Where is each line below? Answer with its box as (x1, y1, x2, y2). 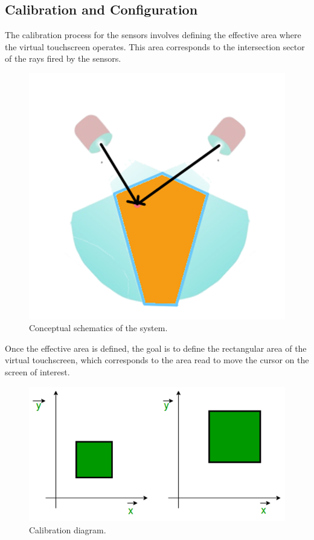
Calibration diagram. (29, 523, 106, 536)
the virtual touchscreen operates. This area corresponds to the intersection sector (5, 40, 305, 53)
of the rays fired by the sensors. (5, 52, 121, 65)
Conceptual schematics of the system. (29, 321, 168, 334)
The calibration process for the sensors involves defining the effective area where (5, 28, 301, 41)
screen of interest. (5, 365, 70, 378)
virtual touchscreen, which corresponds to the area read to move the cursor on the (5, 354, 309, 366)
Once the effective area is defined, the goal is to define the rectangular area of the (5, 341, 307, 354)
